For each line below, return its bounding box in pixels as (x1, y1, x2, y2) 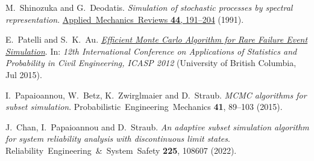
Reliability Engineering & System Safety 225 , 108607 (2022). (5, 144, 237, 156)
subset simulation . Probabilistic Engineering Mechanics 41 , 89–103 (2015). (5, 100, 283, 113)
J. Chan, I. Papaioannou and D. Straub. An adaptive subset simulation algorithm (5, 120, 309, 133)
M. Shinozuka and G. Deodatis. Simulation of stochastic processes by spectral (5, 1, 293, 13)
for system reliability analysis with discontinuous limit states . (5, 132, 230, 145)
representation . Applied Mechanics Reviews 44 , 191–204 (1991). (5, 13, 244, 25)
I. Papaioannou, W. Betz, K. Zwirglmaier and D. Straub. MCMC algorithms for (5, 88, 307, 101)
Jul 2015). (5, 68, 42, 80)
